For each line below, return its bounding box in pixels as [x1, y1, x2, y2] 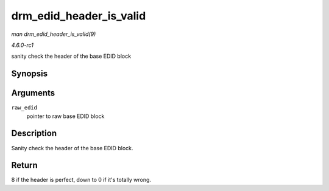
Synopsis [11, 69, 48, 79]
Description [11, 128, 57, 139]
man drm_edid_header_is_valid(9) [11, 30, 96, 38]
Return [11, 160, 38, 170]
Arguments [11, 88, 55, 99]
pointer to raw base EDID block [26, 113, 105, 120]
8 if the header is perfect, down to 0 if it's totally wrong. [11, 176, 152, 184]
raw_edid [11, 104, 38, 111]
